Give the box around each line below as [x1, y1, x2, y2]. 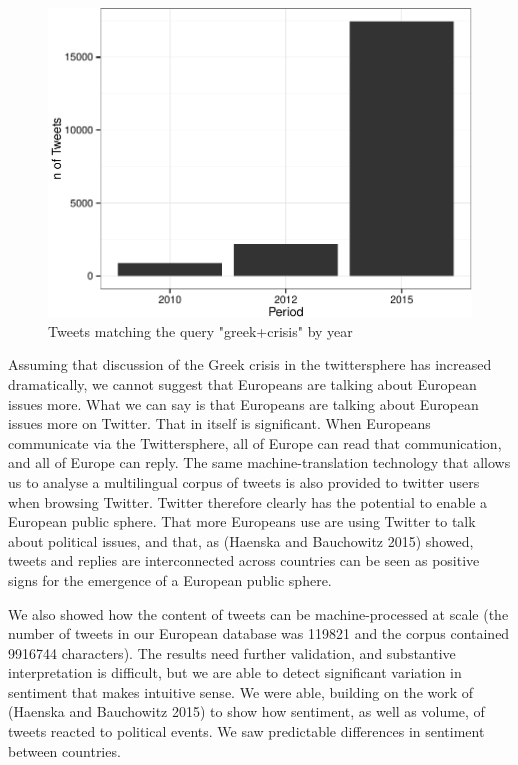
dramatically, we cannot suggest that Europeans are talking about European [8, 373, 477, 394]
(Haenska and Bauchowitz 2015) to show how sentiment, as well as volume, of [8, 701, 485, 722]
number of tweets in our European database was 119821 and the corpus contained [8, 623, 510, 644]
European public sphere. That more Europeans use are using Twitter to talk [8, 511, 476, 532]
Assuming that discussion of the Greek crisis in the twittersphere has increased [8, 354, 492, 375]
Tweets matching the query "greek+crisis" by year [48, 320, 353, 341]
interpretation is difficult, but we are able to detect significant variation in [8, 662, 462, 683]
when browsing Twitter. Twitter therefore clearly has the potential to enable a [8, 491, 488, 512]
